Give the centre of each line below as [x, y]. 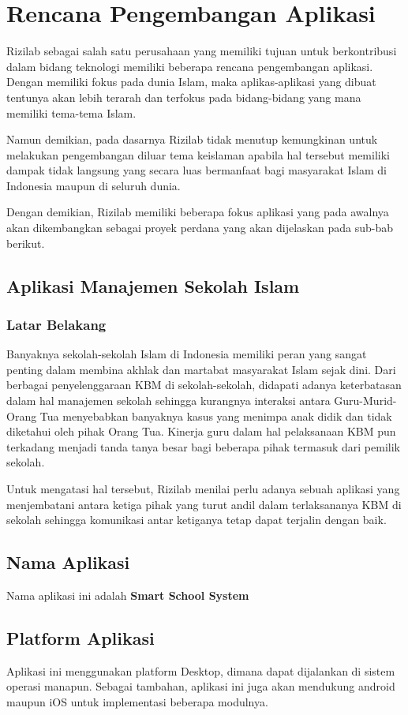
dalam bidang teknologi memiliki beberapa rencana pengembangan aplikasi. [190, 66]
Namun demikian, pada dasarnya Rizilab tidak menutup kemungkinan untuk [192, 139]
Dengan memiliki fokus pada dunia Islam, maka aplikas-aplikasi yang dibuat [191, 82]
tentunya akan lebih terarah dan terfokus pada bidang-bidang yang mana [184, 97]
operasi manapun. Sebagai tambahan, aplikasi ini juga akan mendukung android [201, 686]
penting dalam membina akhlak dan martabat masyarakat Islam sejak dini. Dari [201, 369]
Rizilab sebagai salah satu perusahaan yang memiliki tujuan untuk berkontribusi [202, 51]
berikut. [26, 243]
